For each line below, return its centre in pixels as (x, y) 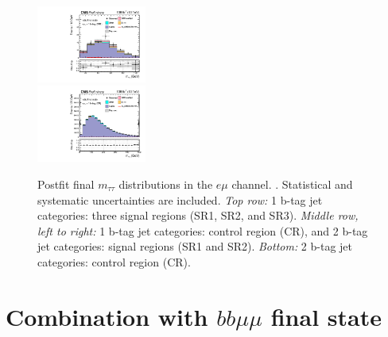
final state (326, 316)
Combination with (107, 316)
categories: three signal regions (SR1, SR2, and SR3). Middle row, (198, 215)
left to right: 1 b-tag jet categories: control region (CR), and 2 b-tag (203, 230)
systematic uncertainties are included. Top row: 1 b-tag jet (180, 199)
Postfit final (66, 184)
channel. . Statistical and (292, 184)
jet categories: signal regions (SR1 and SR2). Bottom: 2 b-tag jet (195, 246)
